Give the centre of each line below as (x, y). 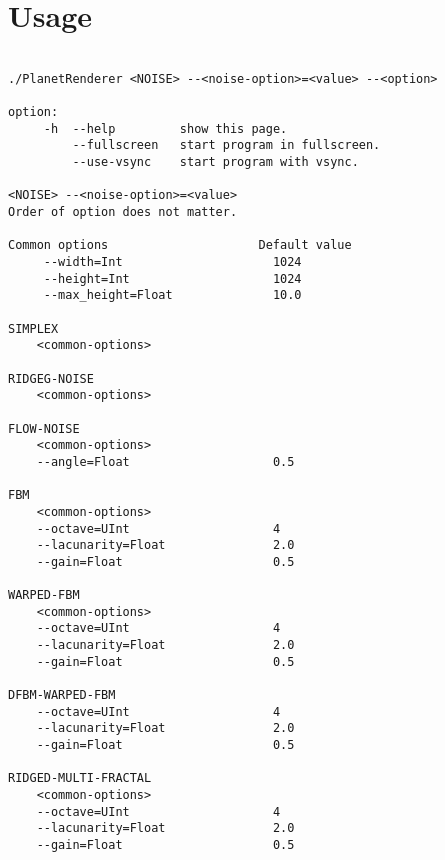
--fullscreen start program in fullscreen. (226, 145)
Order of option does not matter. (123, 212)
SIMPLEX (33, 328)
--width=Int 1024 (172, 262)
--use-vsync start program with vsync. (215, 162)
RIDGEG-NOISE (51, 378)
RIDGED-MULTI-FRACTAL (80, 778)
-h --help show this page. (165, 128)
